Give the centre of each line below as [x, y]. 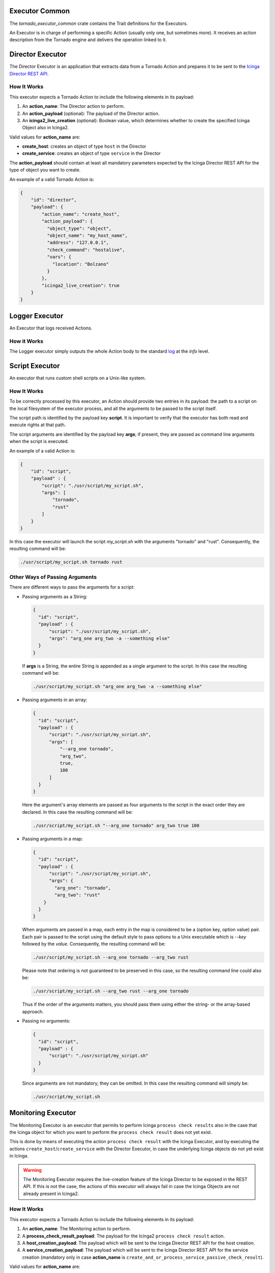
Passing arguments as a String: [55, 596]
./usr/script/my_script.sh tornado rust [71, 562]
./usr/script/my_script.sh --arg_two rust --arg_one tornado [111, 991]
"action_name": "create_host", [80, 214]
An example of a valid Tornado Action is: [52, 179]
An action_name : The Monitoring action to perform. [76, 1229]
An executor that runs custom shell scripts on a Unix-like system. [78, 378]
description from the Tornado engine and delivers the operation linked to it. [88, 40]
